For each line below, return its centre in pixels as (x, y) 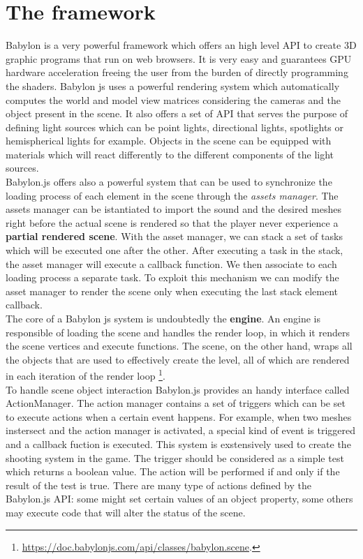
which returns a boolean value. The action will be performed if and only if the (173, 471)
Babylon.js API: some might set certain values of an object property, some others (179, 499)
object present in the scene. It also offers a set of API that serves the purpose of (177, 113)
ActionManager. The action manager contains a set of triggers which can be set (176, 403)
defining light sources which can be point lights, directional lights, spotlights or (175, 127)
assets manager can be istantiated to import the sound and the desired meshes (173, 209)
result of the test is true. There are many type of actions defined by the (158, 485)
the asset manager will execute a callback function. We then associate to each (171, 263)
